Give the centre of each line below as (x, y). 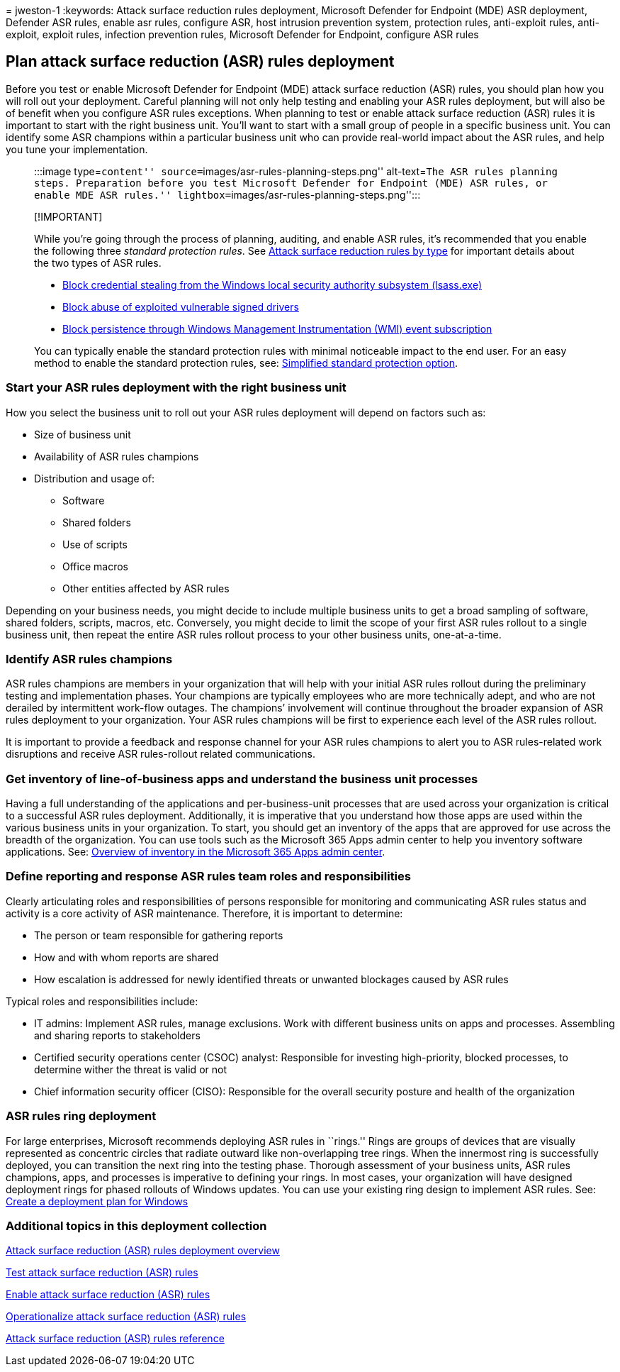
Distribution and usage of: (95, 478)
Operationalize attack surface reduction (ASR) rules (126, 1317)
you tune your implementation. (77, 149)
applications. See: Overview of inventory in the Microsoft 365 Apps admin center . (196, 852)
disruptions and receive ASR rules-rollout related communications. (160, 754)
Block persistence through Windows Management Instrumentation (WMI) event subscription (277, 328)
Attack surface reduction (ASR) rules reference (115, 1339)
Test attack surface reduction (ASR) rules (102, 1273)
